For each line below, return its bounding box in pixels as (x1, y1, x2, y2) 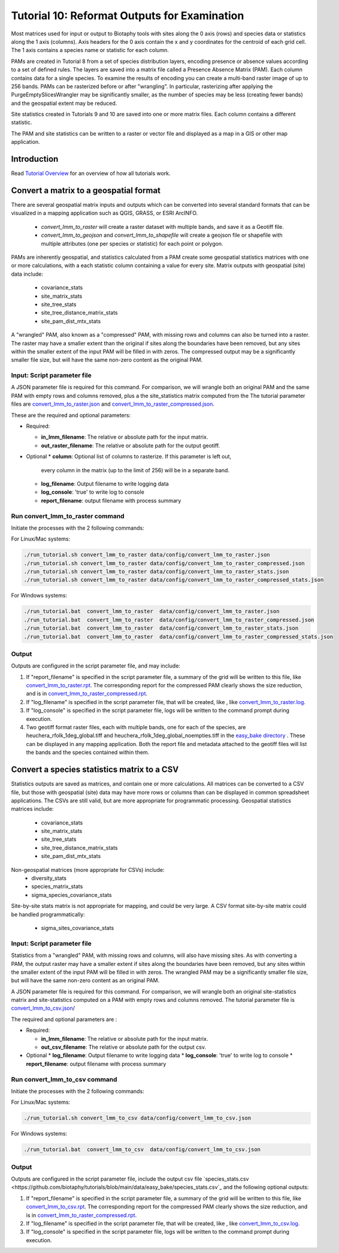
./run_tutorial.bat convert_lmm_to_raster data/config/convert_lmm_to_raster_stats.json (23, 625, 299, 632)
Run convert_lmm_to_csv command (11, 1075, 117, 1083)
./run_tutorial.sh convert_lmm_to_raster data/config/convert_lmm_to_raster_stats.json (23, 568, 289, 575)
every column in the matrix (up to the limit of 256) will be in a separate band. (41, 466, 230, 473)
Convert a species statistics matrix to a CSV (11, 765, 179, 775)
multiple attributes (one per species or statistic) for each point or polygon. (41, 240, 223, 247)
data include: (11, 270, 43, 277)
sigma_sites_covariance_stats (41, 924, 114, 931)
